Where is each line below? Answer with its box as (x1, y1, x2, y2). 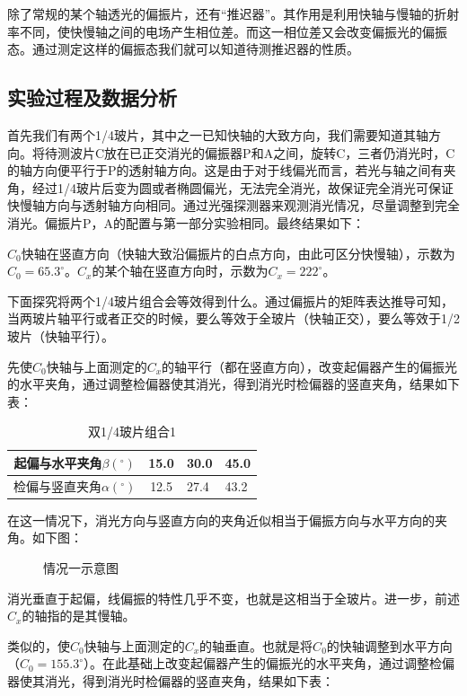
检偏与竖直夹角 (13, 476, 101, 495)
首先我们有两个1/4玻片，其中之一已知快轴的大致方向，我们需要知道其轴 (7, 125, 428, 144)
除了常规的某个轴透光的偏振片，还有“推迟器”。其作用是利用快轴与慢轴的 (7, 4, 435, 22)
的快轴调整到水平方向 (326, 636, 453, 655)
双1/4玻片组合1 (88, 422, 177, 441)
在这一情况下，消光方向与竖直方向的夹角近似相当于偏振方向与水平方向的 (7, 510, 435, 529)
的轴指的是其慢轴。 (22, 606, 136, 625)
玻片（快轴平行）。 (7, 326, 114, 345)
